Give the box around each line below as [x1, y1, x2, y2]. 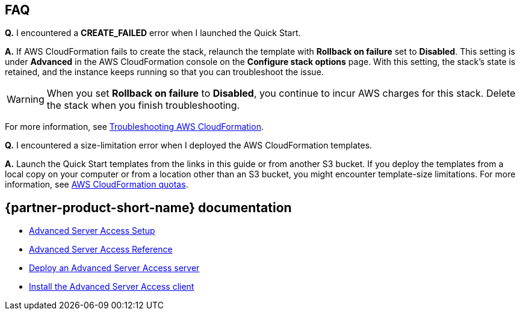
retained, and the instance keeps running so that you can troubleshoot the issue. [5, 67, 324, 78]
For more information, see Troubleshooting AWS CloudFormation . [5, 121, 264, 132]
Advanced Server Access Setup [29, 225, 155, 236]
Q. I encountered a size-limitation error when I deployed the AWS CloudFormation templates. [5, 140, 373, 151]
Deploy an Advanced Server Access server [29, 263, 200, 274]
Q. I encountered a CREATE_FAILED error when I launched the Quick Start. [5, 28, 301, 38]
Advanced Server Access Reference [29, 244, 173, 255]
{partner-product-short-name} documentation [5, 200, 292, 215]
